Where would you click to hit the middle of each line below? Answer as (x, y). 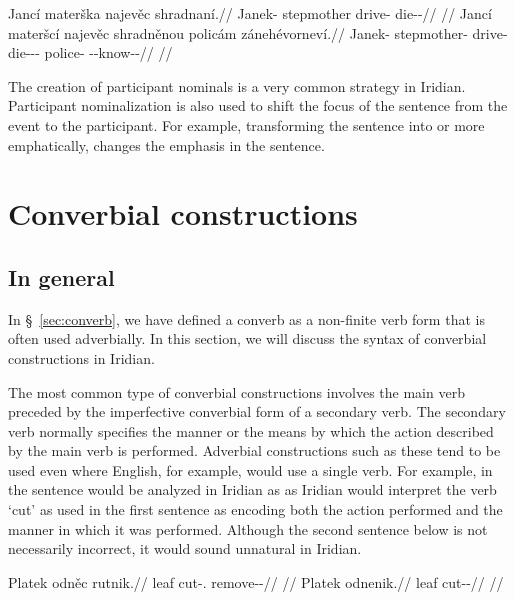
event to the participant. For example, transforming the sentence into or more (246, 124)
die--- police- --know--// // (90, 52)
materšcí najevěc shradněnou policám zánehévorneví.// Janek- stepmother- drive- (258, 32)
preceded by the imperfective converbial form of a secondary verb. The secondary (257, 411)
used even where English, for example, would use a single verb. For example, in (250, 469)
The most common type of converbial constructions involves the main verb (236, 391)
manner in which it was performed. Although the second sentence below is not (248, 528)
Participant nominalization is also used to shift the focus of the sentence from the (258, 105)
